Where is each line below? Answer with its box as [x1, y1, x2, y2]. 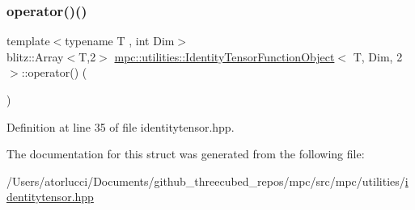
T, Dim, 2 [353, 48, 403, 65]
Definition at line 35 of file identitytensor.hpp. [6, 118, 235, 135]
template [6, 32, 50, 49]
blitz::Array [6, 48, 64, 65]
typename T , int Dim [65, 32, 175, 49]
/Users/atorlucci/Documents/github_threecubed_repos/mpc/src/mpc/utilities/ [6, 172, 405, 189]
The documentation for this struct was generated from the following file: [6, 145, 365, 162]
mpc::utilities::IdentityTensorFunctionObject [114, 48, 335, 65]
